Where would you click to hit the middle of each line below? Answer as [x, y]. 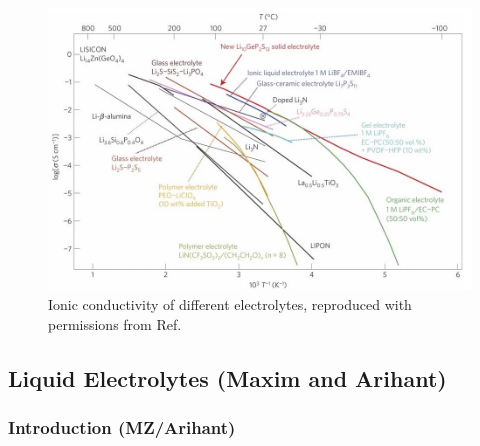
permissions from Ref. [115, 323]
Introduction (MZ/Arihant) [122, 426]
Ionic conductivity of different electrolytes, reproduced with [230, 303]
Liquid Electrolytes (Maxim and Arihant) [227, 377]
